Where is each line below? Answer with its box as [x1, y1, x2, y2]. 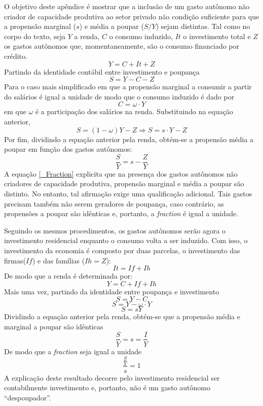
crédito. [4, 50, 27, 61]
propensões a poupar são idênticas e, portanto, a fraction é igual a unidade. [4, 208, 239, 219]
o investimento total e [183, 30, 251, 41]
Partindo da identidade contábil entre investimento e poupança [4, 66, 200, 77]
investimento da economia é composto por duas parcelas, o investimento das [4, 245, 240, 255]
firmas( [4, 255, 26, 265]
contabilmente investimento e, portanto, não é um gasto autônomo [4, 382, 210, 393]
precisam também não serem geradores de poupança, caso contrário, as [4, 198, 224, 209]
